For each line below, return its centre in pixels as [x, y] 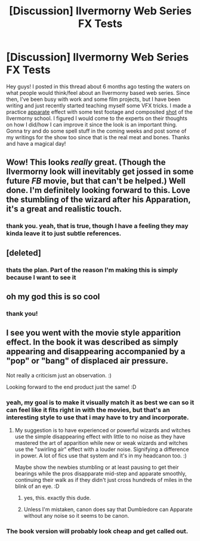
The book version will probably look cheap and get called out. [97, 531]
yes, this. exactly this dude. [57, 497]
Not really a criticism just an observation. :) [59, 375]
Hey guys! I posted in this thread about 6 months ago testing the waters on [98, 86]
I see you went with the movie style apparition [93, 333]
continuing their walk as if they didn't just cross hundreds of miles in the [103, 479]
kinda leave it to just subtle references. [64, 233]
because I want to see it [41, 277]
